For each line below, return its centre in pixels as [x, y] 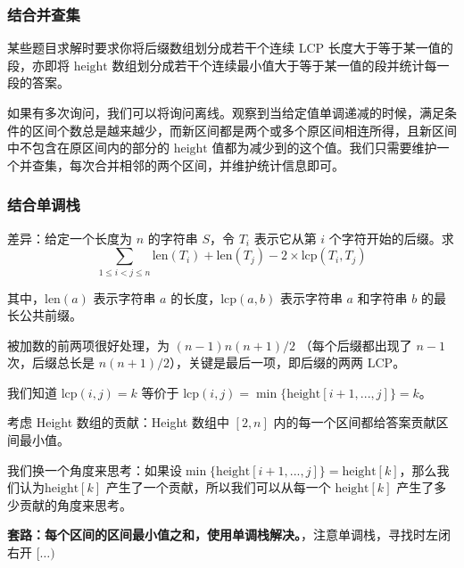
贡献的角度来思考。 [75, 504]
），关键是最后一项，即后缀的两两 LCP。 [288, 362]
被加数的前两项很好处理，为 [88, 345]
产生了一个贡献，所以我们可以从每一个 [218, 487]
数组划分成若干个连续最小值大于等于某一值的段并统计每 [274, 65]
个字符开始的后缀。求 [391, 238]
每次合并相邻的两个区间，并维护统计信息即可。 [207, 165]
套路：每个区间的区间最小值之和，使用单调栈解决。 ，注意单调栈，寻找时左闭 [229, 535]
